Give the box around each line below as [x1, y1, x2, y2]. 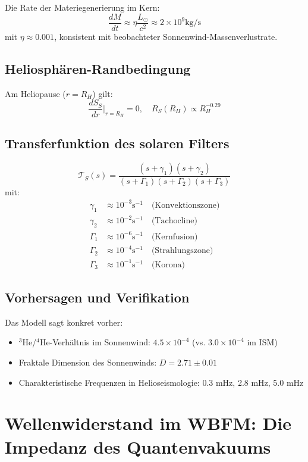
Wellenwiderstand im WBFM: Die [5, 411, 292, 435]
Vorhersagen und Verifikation [5, 288, 190, 306]
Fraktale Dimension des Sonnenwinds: [18, 356, 157, 368]
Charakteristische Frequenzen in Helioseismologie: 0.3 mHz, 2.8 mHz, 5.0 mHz [18, 376, 304, 388]
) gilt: [92, 87, 113, 99]
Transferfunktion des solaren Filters [5, 133, 230, 152]
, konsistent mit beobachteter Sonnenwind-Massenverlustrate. [54, 30, 278, 43]
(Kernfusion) [151, 232, 198, 241]
